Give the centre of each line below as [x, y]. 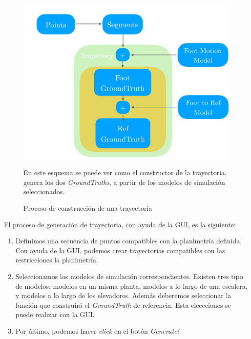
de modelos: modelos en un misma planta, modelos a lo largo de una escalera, [131, 286]
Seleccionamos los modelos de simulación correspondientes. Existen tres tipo [129, 276]
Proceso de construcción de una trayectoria [88, 208]
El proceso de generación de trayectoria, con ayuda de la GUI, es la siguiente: [120, 224]
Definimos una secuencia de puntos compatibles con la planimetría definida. [129, 241]
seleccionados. [44, 191]
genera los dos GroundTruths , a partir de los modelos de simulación [124, 182]
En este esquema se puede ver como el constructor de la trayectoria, [125, 172]
